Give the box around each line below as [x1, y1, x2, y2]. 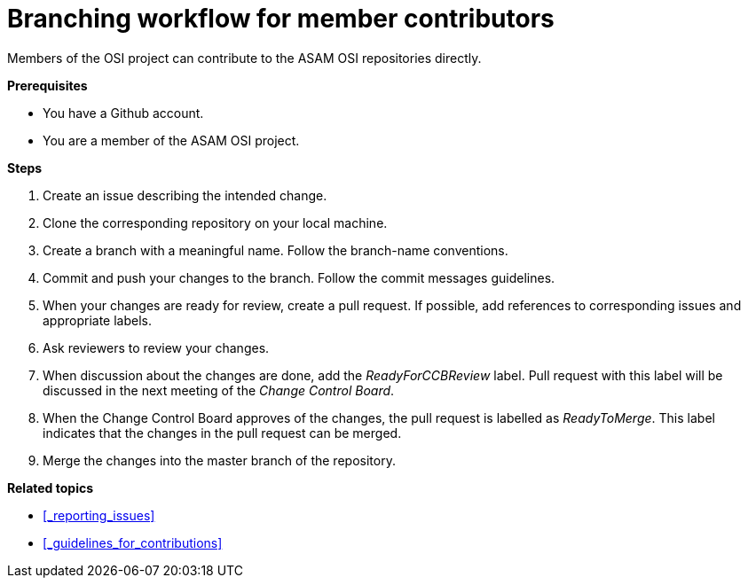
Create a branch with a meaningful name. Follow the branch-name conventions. [43, 242, 508, 258]
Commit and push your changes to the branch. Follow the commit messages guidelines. [43, 269, 555, 285]
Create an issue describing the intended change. [43, 187, 327, 203]
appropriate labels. [43, 312, 153, 328]
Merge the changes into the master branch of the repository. [43, 452, 396, 468]
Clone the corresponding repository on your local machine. [43, 214, 388, 230]
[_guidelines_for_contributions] [43, 534, 223, 550]
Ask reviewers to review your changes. [43, 339, 270, 355]
